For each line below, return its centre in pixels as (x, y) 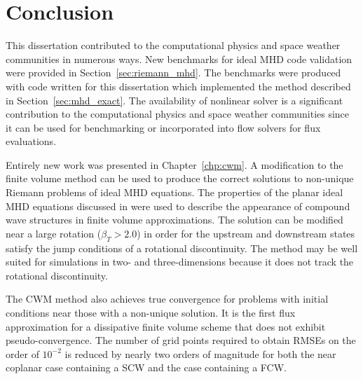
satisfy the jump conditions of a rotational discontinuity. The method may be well (182, 248)
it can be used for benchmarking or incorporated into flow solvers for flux (163, 127)
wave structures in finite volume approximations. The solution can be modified (174, 220)
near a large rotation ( (54, 233)
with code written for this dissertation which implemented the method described (178, 86)
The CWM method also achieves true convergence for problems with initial (167, 299)
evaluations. (31, 141)
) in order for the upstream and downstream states (246, 233)
